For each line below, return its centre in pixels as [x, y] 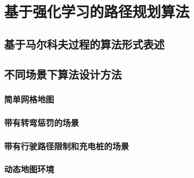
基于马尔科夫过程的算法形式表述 [84, 44]
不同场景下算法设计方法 [63, 74]
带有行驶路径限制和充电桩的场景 [67, 146]
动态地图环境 [29, 169]
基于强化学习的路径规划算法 [97, 11]
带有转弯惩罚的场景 [42, 122]
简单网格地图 [29, 99]
